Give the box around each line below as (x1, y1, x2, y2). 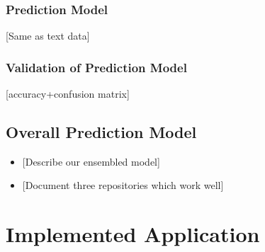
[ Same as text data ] (6, 28, 90, 43)
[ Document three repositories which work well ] (22, 178, 224, 193)
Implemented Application (6, 219, 260, 248)
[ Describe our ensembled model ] (22, 154, 160, 168)
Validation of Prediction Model (6, 58, 187, 76)
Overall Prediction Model (6, 121, 197, 143)
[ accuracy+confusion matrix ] (6, 86, 130, 101)
